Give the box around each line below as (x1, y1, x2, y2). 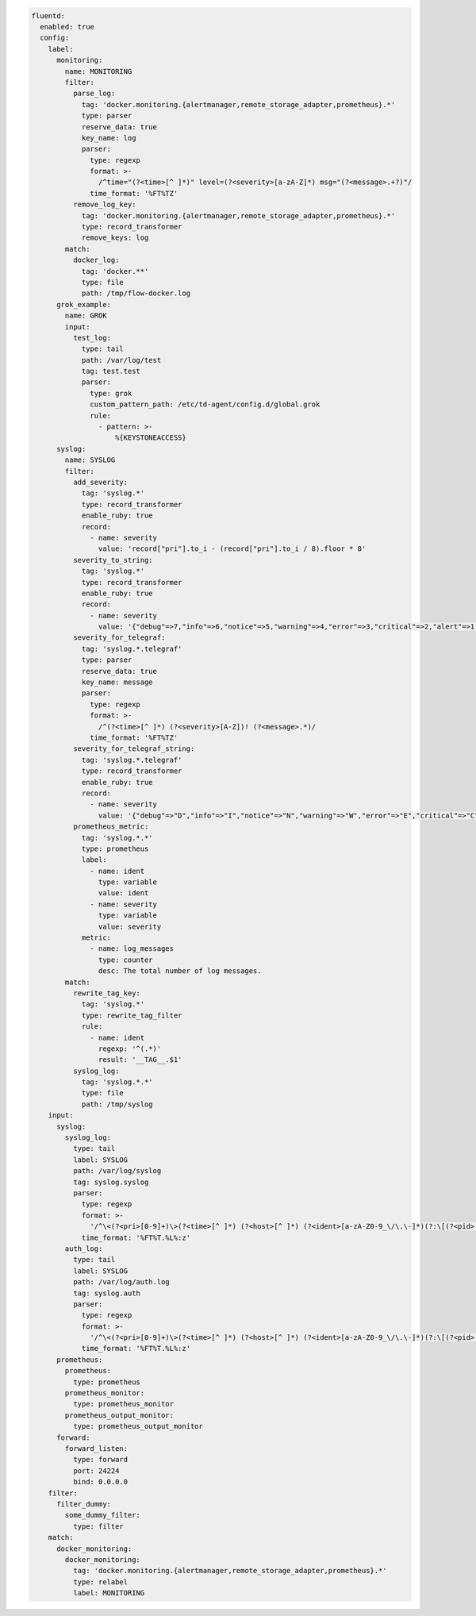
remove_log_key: (72, 200, 136, 210)
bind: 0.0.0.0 (72, 1477, 129, 1487)
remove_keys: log (81, 233, 149, 242)
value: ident (98, 889, 149, 898)
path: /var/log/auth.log (72, 1278, 170, 1287)
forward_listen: (64, 1444, 129, 1452)
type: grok (90, 389, 132, 398)
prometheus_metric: (72, 822, 149, 831)
